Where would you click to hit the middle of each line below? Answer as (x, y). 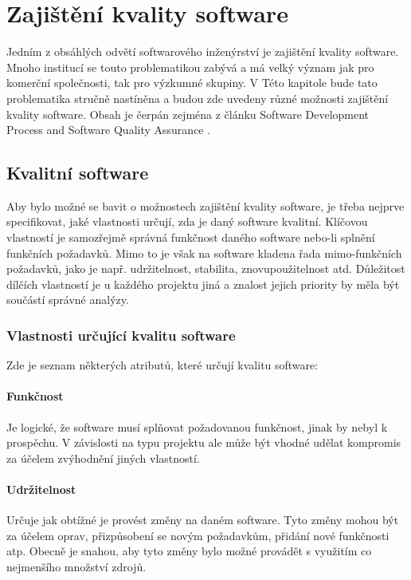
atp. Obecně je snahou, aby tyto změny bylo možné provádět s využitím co (189, 551)
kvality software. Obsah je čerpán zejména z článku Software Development (188, 114)
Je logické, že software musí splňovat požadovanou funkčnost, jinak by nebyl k (197, 426)
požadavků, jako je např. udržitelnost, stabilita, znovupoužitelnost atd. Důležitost (206, 268)
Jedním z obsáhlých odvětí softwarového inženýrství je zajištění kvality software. (203, 51)
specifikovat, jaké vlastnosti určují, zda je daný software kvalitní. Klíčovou (187, 221)
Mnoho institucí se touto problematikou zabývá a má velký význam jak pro (190, 67)
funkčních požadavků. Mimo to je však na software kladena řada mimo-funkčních (204, 253)
